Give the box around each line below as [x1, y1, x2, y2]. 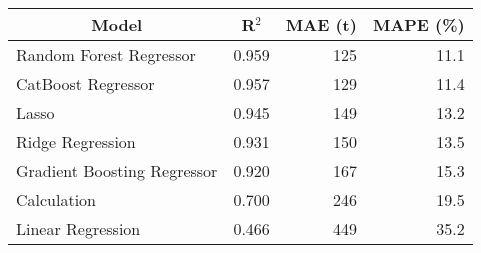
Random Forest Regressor [16, 43, 196, 66]
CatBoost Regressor [16, 72, 155, 95]
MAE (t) [285, 13, 357, 36]
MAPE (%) [372, 13, 465, 36]
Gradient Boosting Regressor [16, 159, 218, 182]
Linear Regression [16, 217, 141, 240]
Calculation [16, 188, 97, 211]
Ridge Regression [16, 130, 136, 153]
